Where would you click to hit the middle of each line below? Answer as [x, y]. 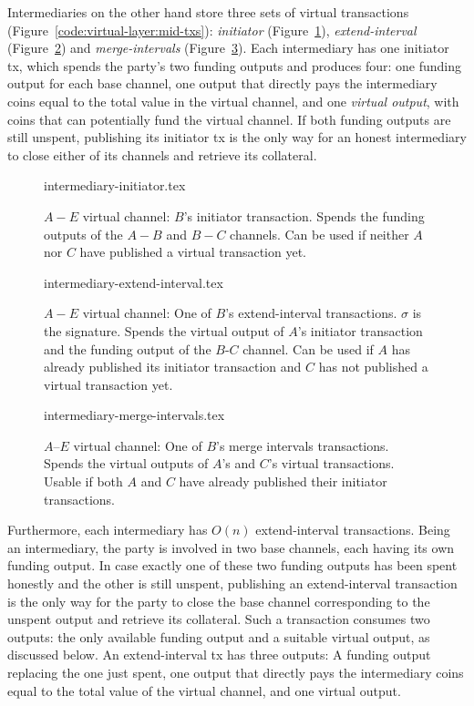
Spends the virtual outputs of [126, 463]
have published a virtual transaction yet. [193, 252]
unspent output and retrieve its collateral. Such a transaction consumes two [219, 619]
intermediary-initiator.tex [115, 185]
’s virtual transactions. [331, 463]
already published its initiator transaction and [173, 367]
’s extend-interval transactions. [311, 313]
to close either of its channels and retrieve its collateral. [162, 154]
